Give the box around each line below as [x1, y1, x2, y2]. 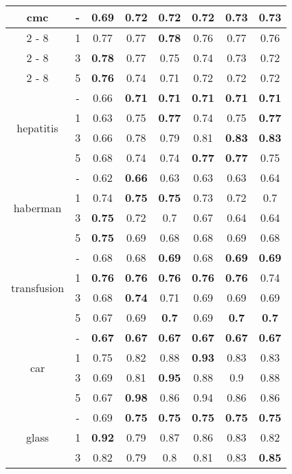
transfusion [11, 279, 65, 296]
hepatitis [16, 119, 58, 136]
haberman [13, 199, 62, 216]
